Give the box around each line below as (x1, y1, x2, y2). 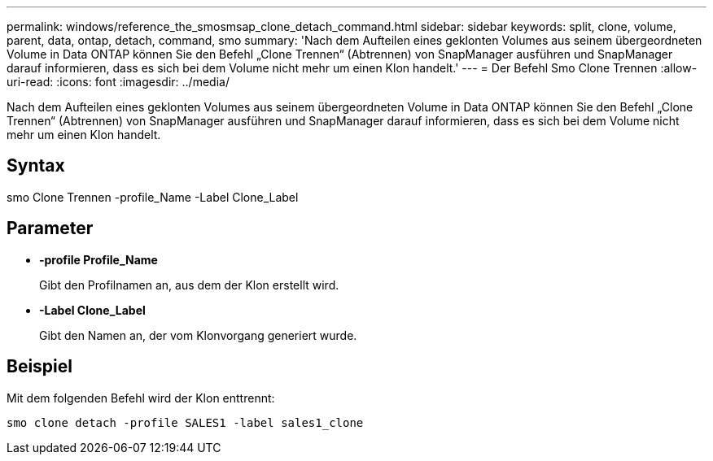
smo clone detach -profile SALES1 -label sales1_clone (7, 415, 364, 429)
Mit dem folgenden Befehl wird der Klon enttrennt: (7, 390, 275, 405)
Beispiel (7, 356, 72, 377)
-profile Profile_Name (39, 252, 158, 267)
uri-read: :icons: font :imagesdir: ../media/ (7, 75, 230, 89)
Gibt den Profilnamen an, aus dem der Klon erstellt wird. (39, 277, 339, 292)
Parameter (7, 218, 94, 239)
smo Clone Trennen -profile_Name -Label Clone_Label (7, 189, 299, 204)
